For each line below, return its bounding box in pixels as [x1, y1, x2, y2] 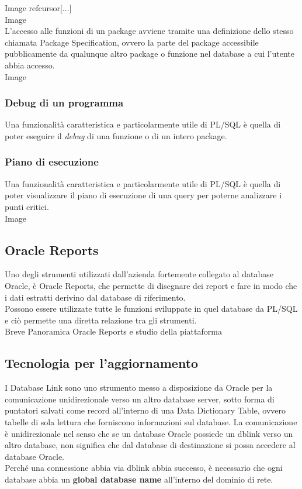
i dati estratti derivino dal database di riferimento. [5, 291, 186, 303]
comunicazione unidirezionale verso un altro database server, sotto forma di [5, 392, 275, 405]
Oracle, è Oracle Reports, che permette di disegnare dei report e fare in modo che [5, 279, 297, 291]
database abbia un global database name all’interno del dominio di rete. [5, 473, 273, 485]
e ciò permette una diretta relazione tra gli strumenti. [5, 314, 197, 326]
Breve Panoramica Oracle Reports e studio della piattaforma [5, 325, 222, 338]
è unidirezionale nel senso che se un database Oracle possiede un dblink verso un [5, 427, 293, 439]
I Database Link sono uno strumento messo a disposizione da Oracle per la [5, 381, 273, 394]
